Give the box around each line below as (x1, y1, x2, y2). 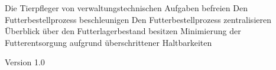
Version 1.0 (5, 56, 45, 68)
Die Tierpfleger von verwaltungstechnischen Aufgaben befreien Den (5, 2, 248, 14)
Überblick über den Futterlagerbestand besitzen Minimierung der (5, 25, 241, 37)
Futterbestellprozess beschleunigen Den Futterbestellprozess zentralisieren (5, 13, 271, 25)
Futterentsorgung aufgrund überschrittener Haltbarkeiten (5, 36, 212, 48)
